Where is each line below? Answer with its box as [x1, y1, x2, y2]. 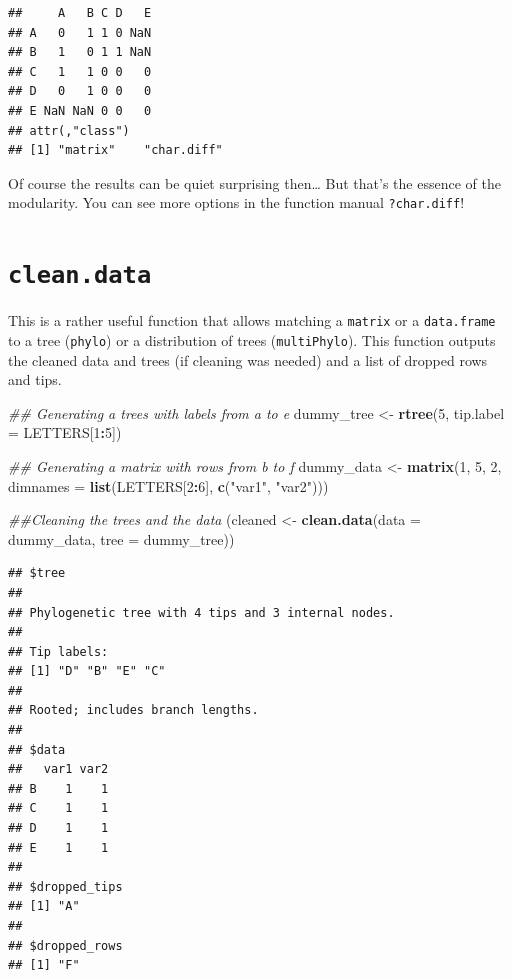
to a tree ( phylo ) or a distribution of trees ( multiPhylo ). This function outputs [8, 329, 496, 350]
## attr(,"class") [8, 123, 130, 138]
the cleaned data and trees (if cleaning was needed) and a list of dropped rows [8, 349, 488, 370]
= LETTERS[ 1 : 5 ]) [8, 422, 122, 443]
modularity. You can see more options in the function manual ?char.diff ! [8, 192, 465, 213]
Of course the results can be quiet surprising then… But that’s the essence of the [8, 172, 501, 193]
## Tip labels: [8, 644, 109, 659]
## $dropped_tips [8, 879, 123, 894]
